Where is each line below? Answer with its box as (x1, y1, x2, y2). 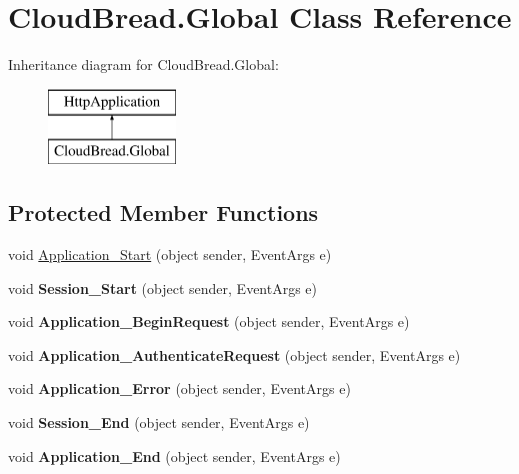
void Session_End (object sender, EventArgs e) (8, 412, 310, 433)
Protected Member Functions (8, 197, 319, 228)
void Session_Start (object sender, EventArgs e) (8, 277, 318, 298)
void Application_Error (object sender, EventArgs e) (8, 378, 351, 399)
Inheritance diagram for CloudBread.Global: (8, 54, 279, 75)
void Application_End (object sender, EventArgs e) (8, 445, 341, 466)
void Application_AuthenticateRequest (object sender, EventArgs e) (8, 344, 461, 365)
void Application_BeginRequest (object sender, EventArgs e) (8, 311, 410, 332)
